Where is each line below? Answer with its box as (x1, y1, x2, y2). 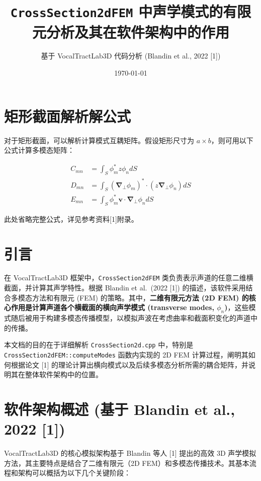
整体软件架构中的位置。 (25, 369, 103, 380)
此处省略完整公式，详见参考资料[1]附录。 (4, 213, 138, 224)
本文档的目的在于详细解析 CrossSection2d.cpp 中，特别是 (4, 339, 194, 350)
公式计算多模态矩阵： (4, 145, 74, 155)
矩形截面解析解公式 (4, 105, 131, 126)
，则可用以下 (211, 135, 253, 145)
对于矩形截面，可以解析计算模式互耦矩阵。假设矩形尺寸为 (4, 135, 194, 145)
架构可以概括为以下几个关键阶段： (18, 467, 131, 478)
